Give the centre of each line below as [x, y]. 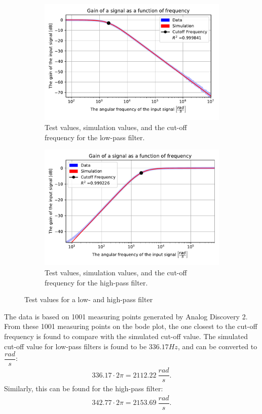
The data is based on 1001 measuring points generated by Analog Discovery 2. [126, 316]
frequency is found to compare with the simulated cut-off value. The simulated [126, 336]
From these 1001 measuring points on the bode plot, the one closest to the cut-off [131, 326]
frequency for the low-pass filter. [95, 137]
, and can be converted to [217, 346]
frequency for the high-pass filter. [96, 282]
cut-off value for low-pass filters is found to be [76, 346]
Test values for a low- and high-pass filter [89, 299]
